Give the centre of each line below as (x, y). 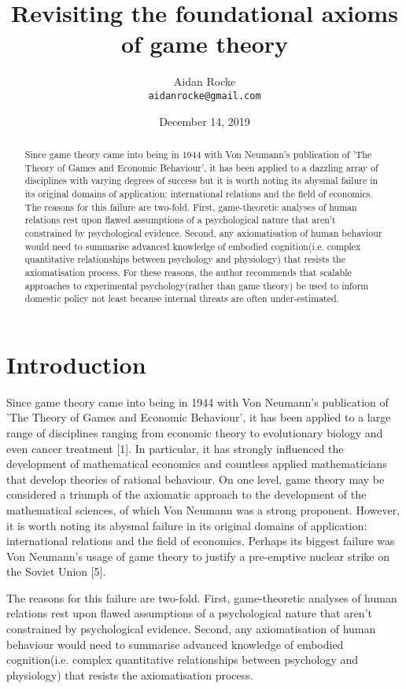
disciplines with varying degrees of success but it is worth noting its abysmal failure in (201, 181)
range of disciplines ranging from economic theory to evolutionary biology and (195, 432)
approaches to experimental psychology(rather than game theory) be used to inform (197, 285)
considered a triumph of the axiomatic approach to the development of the (186, 494)
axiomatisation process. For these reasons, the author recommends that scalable (188, 272)
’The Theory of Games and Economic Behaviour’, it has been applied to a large (199, 417)
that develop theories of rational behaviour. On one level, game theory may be (196, 479)
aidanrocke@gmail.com (205, 96)
